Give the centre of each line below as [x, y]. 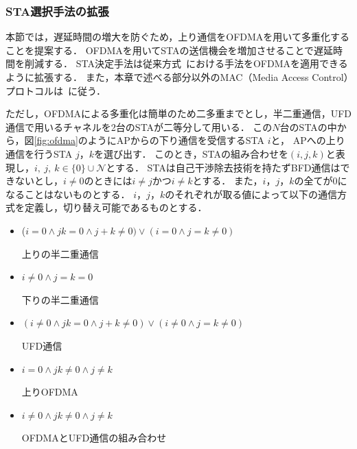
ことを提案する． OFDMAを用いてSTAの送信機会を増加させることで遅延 [170, 50]
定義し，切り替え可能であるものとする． [116, 207]
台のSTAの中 [308, 126]
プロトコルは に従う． [56, 90]
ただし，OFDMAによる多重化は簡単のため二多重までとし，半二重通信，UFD [178, 113]
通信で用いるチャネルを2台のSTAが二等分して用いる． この [139, 126]
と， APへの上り [308, 140]
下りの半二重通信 [60, 299]
